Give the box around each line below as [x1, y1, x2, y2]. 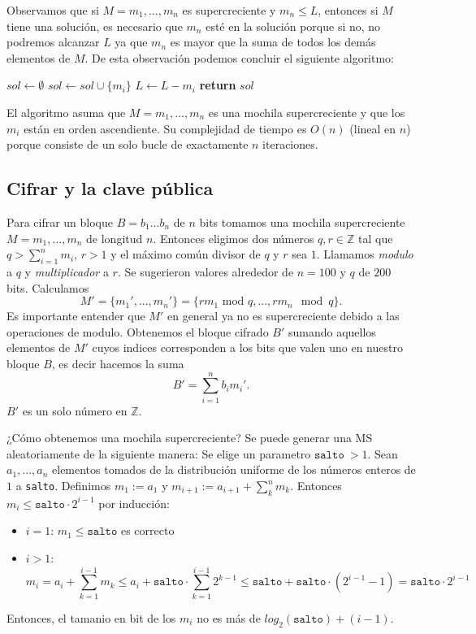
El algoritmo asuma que [6, 103, 126, 120]
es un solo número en [22, 402, 128, 419]
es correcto [120, 522, 175, 539]
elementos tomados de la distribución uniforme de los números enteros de [52, 461, 416, 478]
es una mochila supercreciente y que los [208, 103, 405, 120]
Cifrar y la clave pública [6, 176, 214, 201]
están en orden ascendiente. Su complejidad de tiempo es [24, 119, 307, 137]
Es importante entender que [6, 307, 145, 324]
